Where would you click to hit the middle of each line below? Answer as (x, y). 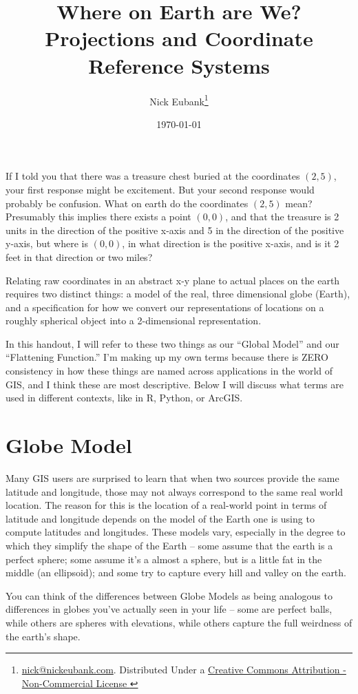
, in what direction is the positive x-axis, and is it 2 (231, 243)
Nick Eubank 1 (179, 100)
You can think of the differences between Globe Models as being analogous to (169, 595)
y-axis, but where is (47, 243)
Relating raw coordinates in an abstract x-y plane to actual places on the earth (173, 280)
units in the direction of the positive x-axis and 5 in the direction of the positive (175, 230)
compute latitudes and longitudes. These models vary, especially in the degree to (176, 532)
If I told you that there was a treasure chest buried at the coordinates (153, 176)
